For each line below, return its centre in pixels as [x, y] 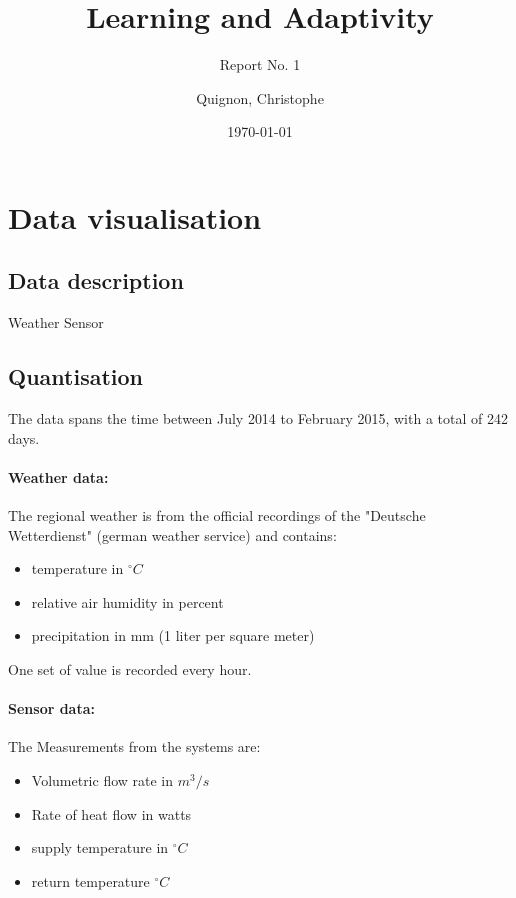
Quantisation [75, 376]
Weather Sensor [56, 322]
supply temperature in [100, 847]
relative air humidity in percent [127, 601]
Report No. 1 [260, 64]
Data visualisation [135, 216]
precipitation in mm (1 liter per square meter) [173, 635]
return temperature [90, 880]
